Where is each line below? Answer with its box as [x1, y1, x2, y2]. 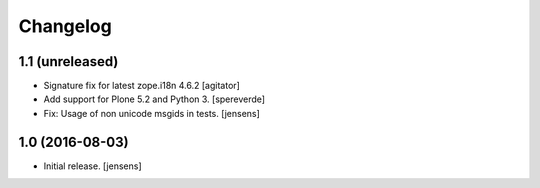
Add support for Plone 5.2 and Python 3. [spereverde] [43, 93, 265, 105]
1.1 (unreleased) [18, 53, 119, 70]
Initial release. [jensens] [43, 160, 142, 172]
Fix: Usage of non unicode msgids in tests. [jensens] [43, 107, 260, 119]
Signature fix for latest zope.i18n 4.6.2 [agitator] [43, 80, 240, 92]
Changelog [18, 15, 112, 37]
